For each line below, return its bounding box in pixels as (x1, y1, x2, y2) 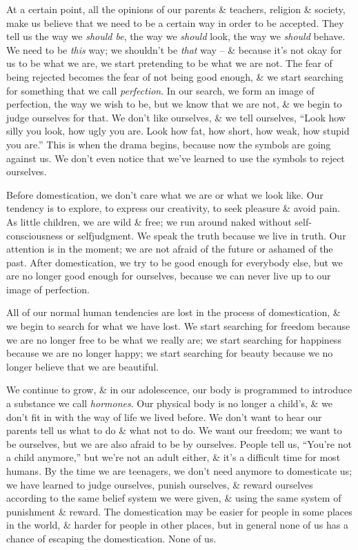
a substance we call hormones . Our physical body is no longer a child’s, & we (6, 396, 333, 411)
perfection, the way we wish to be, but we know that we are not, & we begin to (6, 97, 342, 111)
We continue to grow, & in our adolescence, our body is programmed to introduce (6, 382, 352, 397)
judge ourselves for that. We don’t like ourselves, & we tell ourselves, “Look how (6, 110, 346, 124)
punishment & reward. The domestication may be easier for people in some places (6, 504, 352, 518)
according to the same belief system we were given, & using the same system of (6, 491, 341, 505)
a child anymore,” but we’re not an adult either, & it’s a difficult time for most (6, 450, 341, 464)
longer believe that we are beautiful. (6, 359, 159, 373)
